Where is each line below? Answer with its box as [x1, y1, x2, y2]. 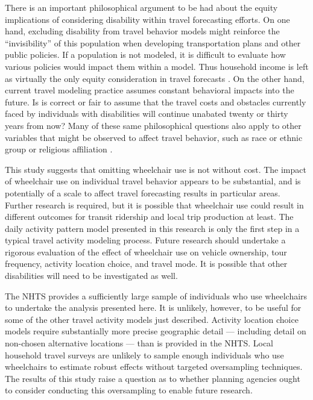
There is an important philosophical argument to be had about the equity [5, 1, 278, 13]
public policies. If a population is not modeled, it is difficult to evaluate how [5, 48, 286, 61]
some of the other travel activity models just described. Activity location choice [5, 313, 299, 325]
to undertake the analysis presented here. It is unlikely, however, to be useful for [5, 301, 302, 314]
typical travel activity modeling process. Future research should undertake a [5, 234, 286, 246]
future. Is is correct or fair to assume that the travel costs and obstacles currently [5, 95, 306, 108]
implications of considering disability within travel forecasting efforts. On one [5, 13, 290, 25]
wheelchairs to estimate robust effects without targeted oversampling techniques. [5, 360, 303, 373]
